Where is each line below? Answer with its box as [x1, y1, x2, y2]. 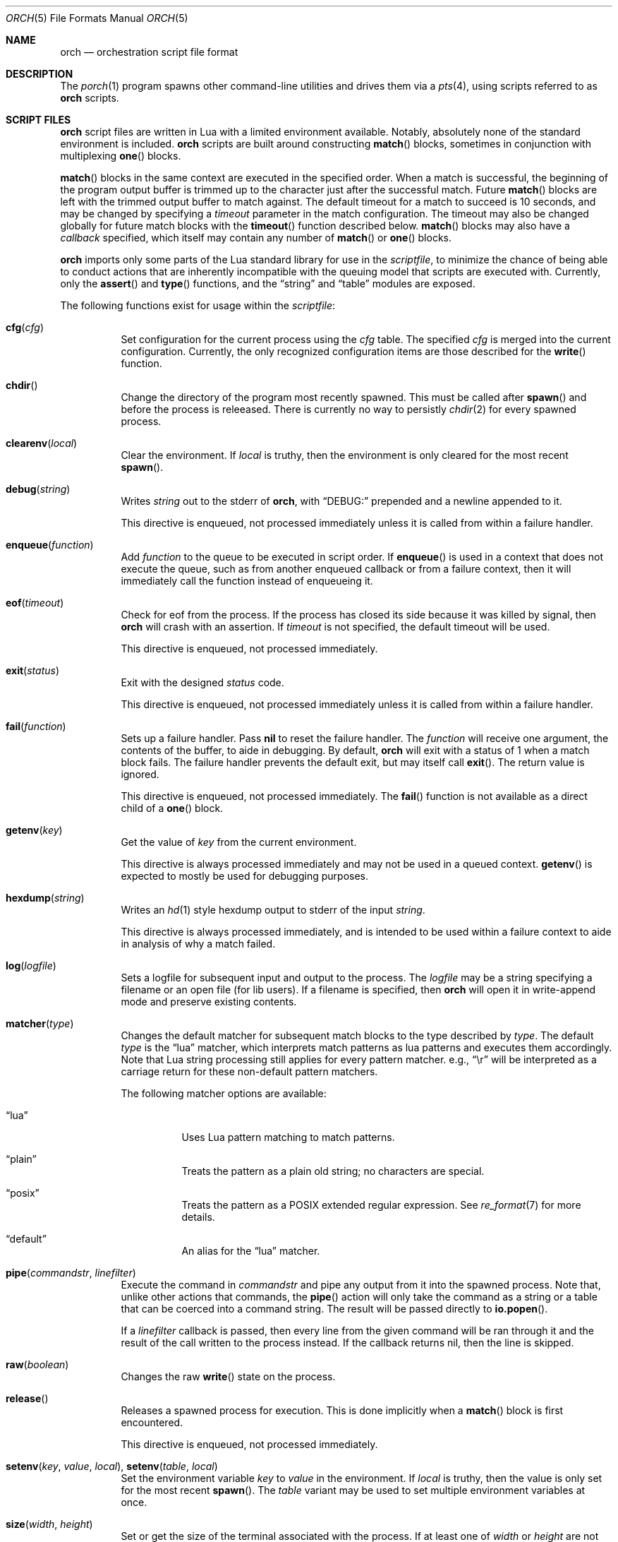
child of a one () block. [121, 802, 224, 814]
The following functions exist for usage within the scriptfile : [60, 299, 336, 311]
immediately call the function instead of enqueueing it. [121, 575, 373, 587]
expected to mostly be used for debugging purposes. [121, 870, 369, 882]
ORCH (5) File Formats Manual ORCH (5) [6, 12, 188, 24]
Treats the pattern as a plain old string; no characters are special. [181, 1165, 485, 1177]
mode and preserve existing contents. [121, 996, 297, 1008]
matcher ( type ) [6, 1017, 74, 1029]
